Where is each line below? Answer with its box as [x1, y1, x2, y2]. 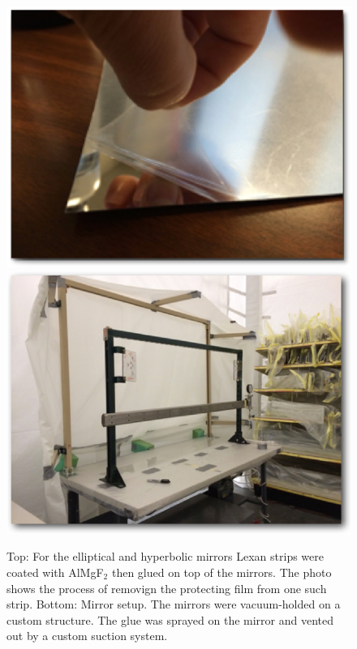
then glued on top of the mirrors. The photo [111, 564, 332, 581]
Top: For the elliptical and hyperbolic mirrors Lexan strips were [6, 548, 324, 565]
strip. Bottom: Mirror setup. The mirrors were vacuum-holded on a [6, 596, 341, 613]
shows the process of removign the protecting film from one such [6, 579, 327, 596]
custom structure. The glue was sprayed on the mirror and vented [6, 611, 334, 628]
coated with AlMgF [6, 564, 104, 581]
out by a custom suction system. [6, 627, 168, 644]
